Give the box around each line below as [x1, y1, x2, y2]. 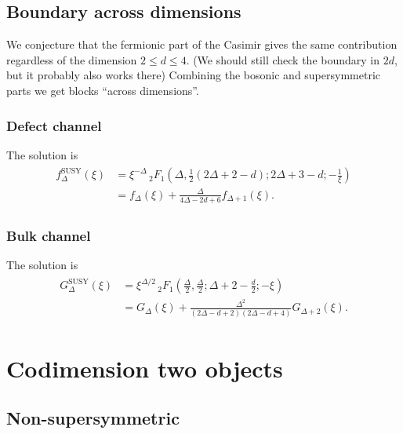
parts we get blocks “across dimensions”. [6, 82, 199, 98]
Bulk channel [6, 225, 91, 245]
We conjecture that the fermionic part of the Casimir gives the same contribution [6, 36, 398, 53]
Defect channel [6, 115, 102, 135]
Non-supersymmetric [6, 406, 180, 430]
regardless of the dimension [6, 51, 137, 67]
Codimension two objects [6, 352, 283, 384]
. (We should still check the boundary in [186, 51, 380, 67]
